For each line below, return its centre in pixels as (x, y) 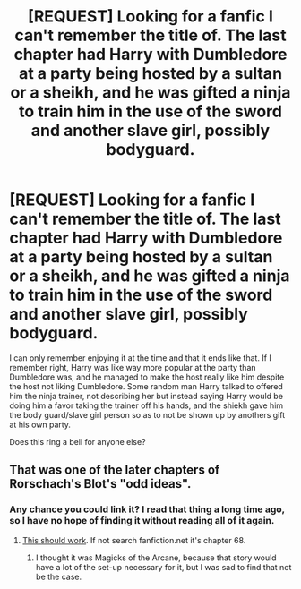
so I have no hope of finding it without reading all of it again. (142, 521)
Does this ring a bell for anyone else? (77, 441)
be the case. (59, 576)
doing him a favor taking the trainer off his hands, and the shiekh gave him (146, 405)
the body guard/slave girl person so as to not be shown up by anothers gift (147, 414)
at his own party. (40, 424)
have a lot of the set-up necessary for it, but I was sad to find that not (163, 567)
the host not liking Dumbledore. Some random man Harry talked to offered (146, 386)
